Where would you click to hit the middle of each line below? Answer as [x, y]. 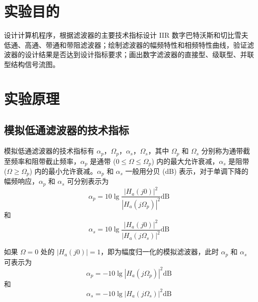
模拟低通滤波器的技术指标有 [49, 151]
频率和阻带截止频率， [45, 161]
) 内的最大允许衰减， [185, 161]
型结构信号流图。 [32, 64]
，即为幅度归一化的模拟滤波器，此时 [160, 252]
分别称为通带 [222, 151]
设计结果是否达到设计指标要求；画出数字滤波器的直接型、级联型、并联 [139, 54]
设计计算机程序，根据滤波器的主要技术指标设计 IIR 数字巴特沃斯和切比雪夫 [126, 35]
